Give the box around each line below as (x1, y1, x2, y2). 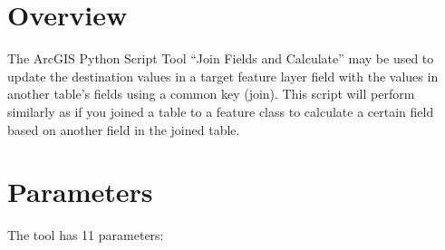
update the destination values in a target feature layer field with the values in (7, 66, 439, 85)
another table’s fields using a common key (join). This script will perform (7, 84, 415, 103)
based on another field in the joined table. (7, 120, 240, 139)
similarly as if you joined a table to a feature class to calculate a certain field (7, 101, 434, 120)
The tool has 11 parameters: (7, 226, 164, 245)
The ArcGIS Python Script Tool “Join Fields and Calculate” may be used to (7, 49, 434, 68)
